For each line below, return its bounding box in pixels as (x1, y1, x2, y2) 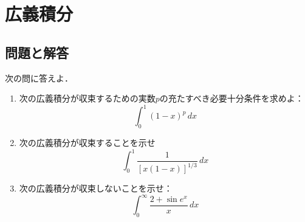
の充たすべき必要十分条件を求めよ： (159, 92, 304, 105)
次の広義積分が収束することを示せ (19, 136, 156, 149)
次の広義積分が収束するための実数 (19, 92, 156, 105)
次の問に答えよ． (5, 71, 73, 84)
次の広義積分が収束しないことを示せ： (19, 182, 173, 195)
